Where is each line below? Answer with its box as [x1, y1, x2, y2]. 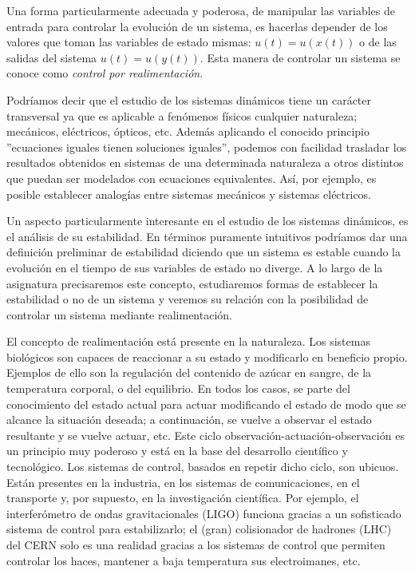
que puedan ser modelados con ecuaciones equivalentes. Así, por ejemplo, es [6, 169, 377, 186]
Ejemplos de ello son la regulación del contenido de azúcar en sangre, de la [6, 364, 372, 381]
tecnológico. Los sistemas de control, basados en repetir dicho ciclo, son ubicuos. [6, 458, 399, 475]
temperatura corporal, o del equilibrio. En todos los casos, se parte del [6, 380, 350, 397]
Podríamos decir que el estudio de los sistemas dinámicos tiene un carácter [6, 91, 372, 108]
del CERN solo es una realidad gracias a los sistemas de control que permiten [6, 536, 385, 552]
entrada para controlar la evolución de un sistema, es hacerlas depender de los [6, 18, 388, 34]
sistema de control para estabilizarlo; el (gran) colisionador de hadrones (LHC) [6, 521, 392, 537]
